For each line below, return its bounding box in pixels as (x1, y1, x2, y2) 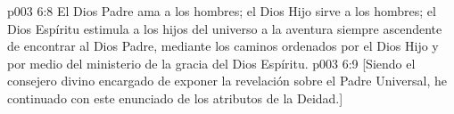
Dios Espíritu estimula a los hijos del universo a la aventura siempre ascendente (7, 19, 442, 37)
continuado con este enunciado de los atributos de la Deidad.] (7, 88, 343, 107)
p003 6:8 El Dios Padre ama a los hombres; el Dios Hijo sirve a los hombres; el (7, 2, 436, 20)
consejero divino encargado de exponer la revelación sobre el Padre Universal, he (7, 71, 448, 90)
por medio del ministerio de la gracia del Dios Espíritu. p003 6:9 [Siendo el (7, 53, 416, 72)
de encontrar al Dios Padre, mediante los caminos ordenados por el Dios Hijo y (7, 37, 439, 55)
